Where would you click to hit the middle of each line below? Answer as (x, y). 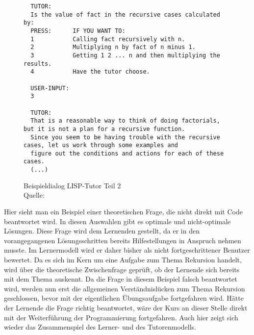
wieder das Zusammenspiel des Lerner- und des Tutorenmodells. (100, 327)
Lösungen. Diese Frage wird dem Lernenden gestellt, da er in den (102, 231)
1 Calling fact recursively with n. (108, 39)
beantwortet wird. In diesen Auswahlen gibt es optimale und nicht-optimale (117, 221)
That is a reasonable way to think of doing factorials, (125, 121)
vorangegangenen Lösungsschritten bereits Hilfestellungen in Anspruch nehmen (123, 240)
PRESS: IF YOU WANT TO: (78, 31)
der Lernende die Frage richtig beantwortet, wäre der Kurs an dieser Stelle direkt (126, 307)
